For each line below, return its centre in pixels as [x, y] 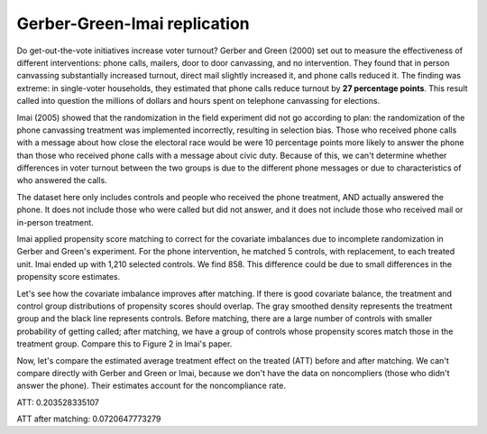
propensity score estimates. [69, 277]
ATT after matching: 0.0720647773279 [89, 419]
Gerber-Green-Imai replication [133, 23]
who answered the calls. [62, 180]
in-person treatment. [55, 222]
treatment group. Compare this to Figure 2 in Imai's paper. [124, 344]
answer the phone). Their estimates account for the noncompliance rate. [151, 386]
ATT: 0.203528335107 [58, 402]
